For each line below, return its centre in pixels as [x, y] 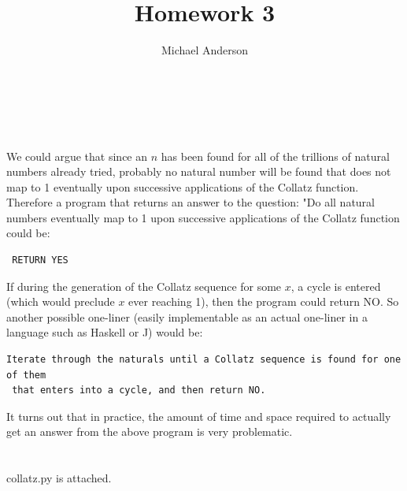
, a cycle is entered [336, 286]
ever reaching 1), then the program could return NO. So [264, 301]
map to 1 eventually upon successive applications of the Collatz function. [183, 186]
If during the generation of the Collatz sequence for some [144, 286]
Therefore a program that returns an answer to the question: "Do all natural [191, 202]
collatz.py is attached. [59, 478]
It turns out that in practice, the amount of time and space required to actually [199, 416]
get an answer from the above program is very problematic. [150, 431]
